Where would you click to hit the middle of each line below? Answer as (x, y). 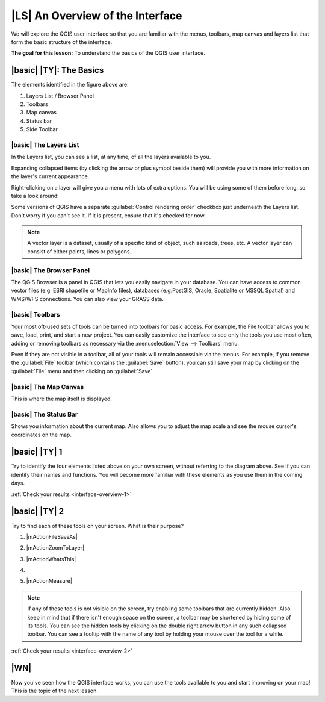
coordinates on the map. (42, 435)
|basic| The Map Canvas (48, 387)
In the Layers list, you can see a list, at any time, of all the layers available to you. (111, 157)
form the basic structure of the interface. (62, 42)
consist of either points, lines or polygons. (79, 251)
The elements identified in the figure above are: (70, 85)
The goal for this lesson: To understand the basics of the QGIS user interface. (108, 53)
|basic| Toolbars (36, 314)
